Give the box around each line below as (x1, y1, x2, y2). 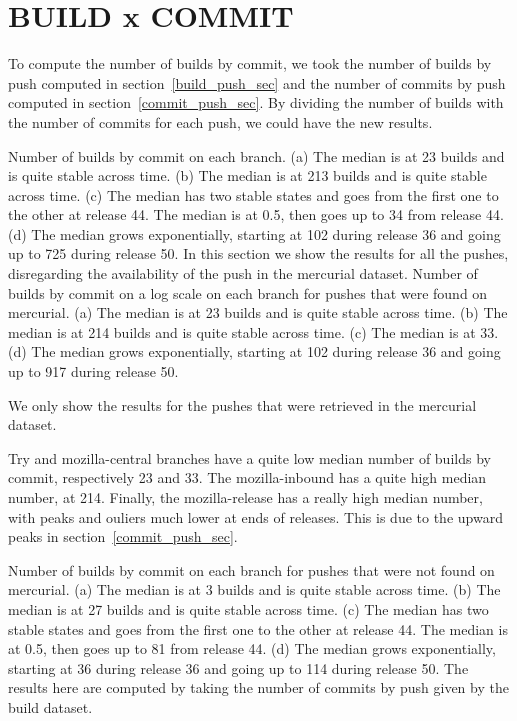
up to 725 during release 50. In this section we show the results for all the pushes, (8, 243, 509, 264)
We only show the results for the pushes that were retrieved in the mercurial (8, 394, 477, 415)
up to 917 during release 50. (8, 361, 179, 382)
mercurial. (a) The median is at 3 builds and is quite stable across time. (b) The (8, 579, 501, 600)
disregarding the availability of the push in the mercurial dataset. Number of (8, 263, 478, 284)
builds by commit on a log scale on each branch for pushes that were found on (8, 282, 488, 303)
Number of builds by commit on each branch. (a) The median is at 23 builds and (8, 145, 505, 166)
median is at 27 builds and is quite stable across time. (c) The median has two (8, 598, 489, 619)
